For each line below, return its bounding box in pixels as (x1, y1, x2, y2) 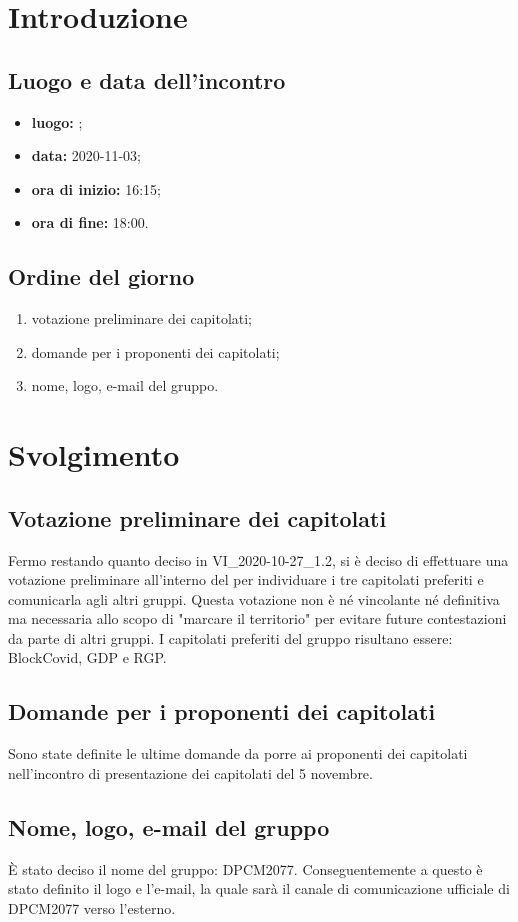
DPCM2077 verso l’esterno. (8, 897, 176, 918)
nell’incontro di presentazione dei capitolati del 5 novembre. (8, 762, 373, 783)
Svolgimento (8, 434, 180, 475)
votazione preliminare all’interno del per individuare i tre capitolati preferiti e (8, 569, 484, 590)
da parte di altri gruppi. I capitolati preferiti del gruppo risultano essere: (8, 627, 453, 648)
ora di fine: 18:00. (31, 212, 149, 233)
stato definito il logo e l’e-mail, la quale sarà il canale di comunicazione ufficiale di (8, 878, 510, 899)
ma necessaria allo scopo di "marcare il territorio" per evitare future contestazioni (8, 608, 507, 629)
